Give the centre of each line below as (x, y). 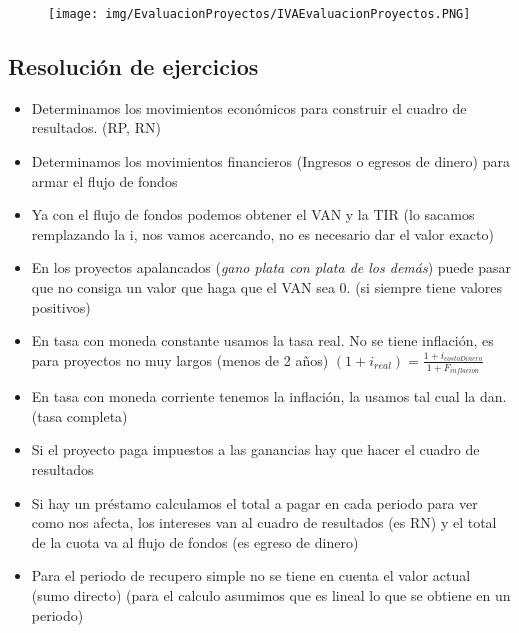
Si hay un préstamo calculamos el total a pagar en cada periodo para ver (254, 502)
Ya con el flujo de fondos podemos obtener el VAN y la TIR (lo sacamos (253, 214)
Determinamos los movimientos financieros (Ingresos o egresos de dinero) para (270, 161)
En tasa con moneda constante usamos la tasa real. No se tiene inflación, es (262, 340)
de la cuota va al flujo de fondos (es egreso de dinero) (195, 541)
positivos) (61, 306)
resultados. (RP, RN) (96, 127)
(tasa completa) (79, 415)
